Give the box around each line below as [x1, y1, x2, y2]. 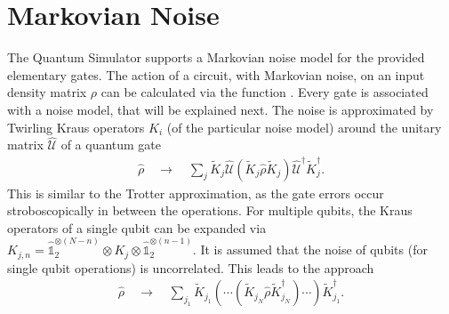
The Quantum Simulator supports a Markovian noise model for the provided [7, 48, 425, 67]
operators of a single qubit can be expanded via [7, 218, 267, 237]
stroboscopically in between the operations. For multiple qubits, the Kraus [7, 201, 413, 220]
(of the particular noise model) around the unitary [166, 117, 442, 136]
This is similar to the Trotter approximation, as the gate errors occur [7, 183, 384, 202]
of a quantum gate [60, 135, 162, 154]
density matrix [7, 83, 87, 101]
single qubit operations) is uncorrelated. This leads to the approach [7, 258, 374, 277]
